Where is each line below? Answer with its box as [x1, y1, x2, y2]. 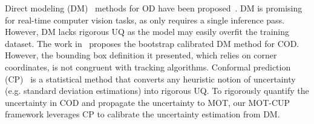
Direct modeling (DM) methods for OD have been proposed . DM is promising [5, 2, 303, 14]
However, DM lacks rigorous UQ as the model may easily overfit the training [5, 25, 290, 38]
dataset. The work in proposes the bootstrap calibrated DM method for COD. [5, 37, 299, 49]
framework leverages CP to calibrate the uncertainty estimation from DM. [5, 108, 280, 120]
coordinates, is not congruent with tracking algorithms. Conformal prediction [5, 60, 291, 73]
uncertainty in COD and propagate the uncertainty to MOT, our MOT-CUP [5, 96, 290, 108]
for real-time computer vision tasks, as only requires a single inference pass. [5, 13, 285, 26]
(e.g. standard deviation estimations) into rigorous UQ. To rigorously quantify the [5, 84, 309, 97]
